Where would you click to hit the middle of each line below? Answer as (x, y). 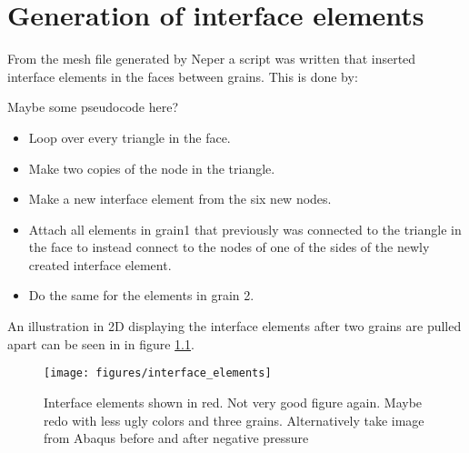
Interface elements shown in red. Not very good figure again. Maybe (233, 402)
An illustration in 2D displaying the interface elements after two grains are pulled (234, 326)
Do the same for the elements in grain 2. (141, 295)
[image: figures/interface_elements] (158, 373)
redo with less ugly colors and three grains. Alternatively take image (234, 420)
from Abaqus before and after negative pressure (176, 438)
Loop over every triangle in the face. (130, 137)
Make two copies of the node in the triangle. (152, 168)
